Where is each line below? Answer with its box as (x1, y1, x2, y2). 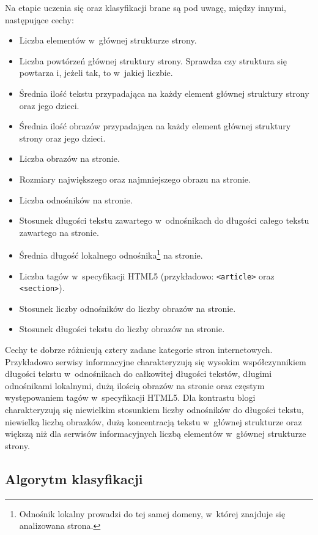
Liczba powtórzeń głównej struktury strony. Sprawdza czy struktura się (19, 54, 287, 67)
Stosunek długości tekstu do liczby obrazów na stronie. (19, 322, 225, 335)
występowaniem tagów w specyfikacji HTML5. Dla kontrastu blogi (5, 391, 256, 404)
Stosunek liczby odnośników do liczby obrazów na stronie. (19, 302, 236, 314)
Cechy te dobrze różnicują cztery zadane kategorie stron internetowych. (5, 343, 273, 356)
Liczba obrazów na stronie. (19, 152, 120, 165)
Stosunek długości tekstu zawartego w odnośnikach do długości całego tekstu (19, 214, 309, 227)
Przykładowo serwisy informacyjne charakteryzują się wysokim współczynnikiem (5, 355, 306, 368)
